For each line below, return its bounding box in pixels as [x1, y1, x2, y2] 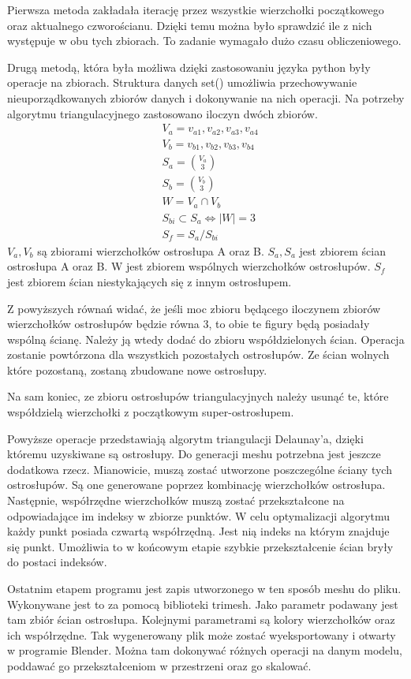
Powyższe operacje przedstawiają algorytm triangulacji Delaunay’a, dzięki [7, 430, 364, 446]
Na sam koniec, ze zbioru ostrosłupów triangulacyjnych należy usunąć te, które [7, 388, 389, 405]
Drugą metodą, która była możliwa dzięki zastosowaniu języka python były [7, 58, 371, 75]
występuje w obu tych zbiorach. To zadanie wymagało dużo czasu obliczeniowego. [7, 32, 402, 49]
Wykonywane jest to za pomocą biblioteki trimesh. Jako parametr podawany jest [7, 595, 398, 612]
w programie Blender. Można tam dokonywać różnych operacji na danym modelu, [7, 642, 402, 658]
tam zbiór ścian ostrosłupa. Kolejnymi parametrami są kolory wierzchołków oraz [7, 611, 395, 628]
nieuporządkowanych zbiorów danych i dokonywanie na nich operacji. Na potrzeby [7, 89, 405, 106]
